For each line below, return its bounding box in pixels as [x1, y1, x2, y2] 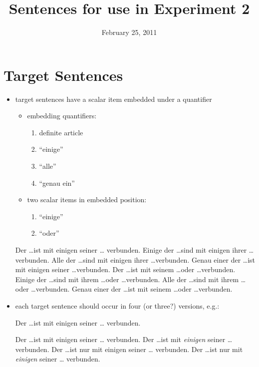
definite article [39, 127, 83, 137]
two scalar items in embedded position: [27, 194, 147, 205]
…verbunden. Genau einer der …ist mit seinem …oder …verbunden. [31, 284, 233, 294]
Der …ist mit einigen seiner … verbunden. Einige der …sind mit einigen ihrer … [15, 245, 254, 255]
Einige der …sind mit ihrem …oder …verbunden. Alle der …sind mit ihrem [15, 274, 239, 284]
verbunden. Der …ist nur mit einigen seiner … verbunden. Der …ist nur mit [15, 344, 243, 354]
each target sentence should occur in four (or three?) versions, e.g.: [15, 300, 220, 311]
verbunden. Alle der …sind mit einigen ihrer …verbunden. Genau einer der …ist [15, 254, 256, 265]
